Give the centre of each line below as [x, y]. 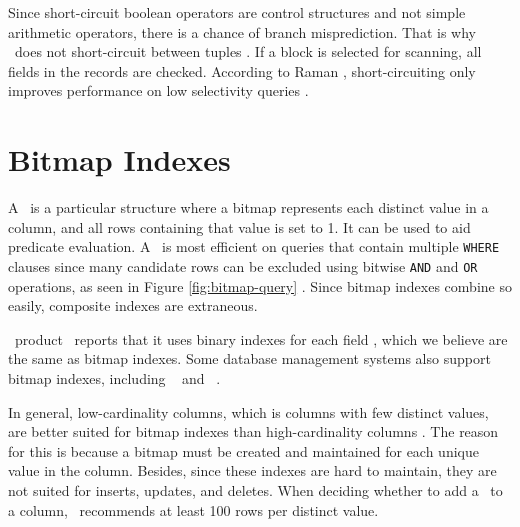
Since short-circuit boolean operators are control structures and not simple [237, 12]
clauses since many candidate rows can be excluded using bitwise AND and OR [243, 265]
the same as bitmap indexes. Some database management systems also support [249, 358]
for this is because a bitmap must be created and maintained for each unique [243, 450]
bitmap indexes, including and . [114, 377]
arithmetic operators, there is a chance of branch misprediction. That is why [242, 31]
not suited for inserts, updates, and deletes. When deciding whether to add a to [255, 489]
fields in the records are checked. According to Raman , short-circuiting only [242, 70]
